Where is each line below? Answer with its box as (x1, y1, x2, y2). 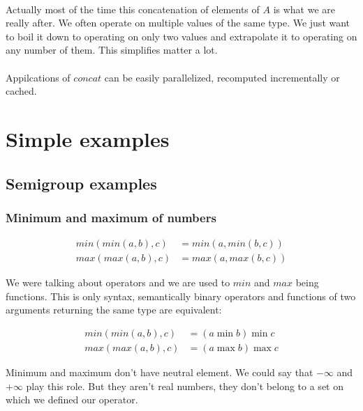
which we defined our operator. (6, 392, 138, 407)
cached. (6, 84, 37, 98)
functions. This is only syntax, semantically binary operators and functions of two (6, 288, 356, 303)
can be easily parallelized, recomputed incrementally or (104, 70, 340, 84)
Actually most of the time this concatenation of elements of (6, 1, 260, 16)
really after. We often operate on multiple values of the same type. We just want (6, 15, 350, 30)
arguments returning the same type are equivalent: (6, 302, 222, 317)
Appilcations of (6, 70, 71, 84)
